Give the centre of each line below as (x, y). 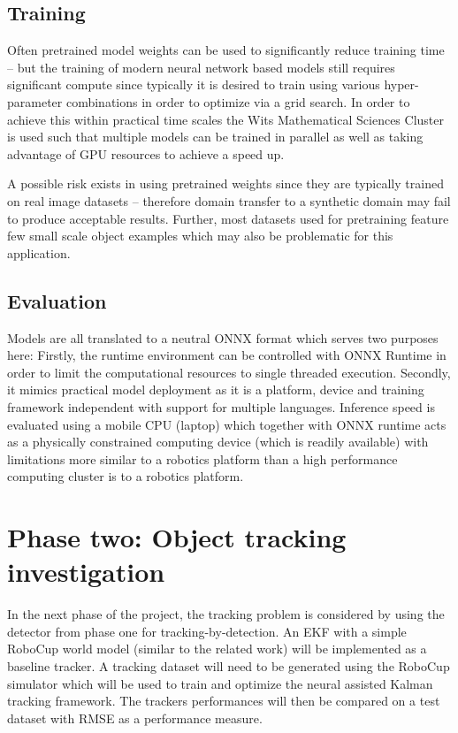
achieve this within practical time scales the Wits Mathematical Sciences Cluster (225, 119)
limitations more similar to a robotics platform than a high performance (202, 458)
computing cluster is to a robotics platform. (126, 476)
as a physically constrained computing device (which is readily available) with (218, 442)
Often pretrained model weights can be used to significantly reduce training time (226, 50)
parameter (35, 101)
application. (39, 252)
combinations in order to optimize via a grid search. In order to (238, 101)
